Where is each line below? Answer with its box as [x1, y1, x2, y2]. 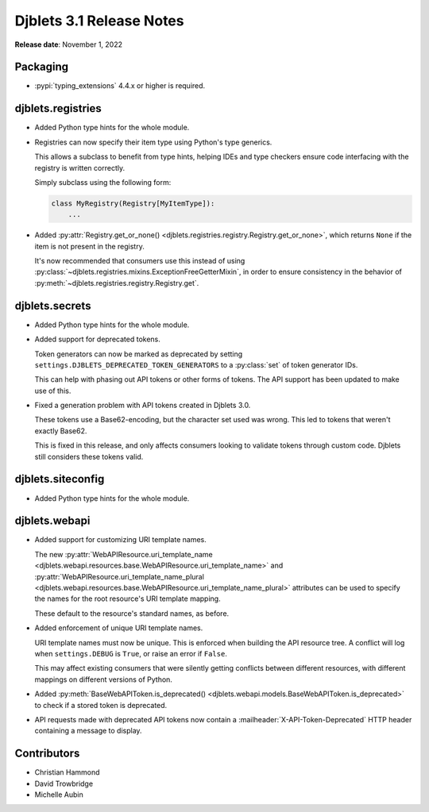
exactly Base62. [34, 425, 87, 436]
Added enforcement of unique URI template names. [34, 623, 203, 633]
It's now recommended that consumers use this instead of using [34, 256, 245, 266]
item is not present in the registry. [34, 241, 145, 251]
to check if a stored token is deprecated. [34, 700, 168, 710]
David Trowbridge [34, 779, 94, 788]
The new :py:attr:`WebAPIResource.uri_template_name [34, 549, 214, 559]
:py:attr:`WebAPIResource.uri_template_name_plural [34, 571, 204, 581]
